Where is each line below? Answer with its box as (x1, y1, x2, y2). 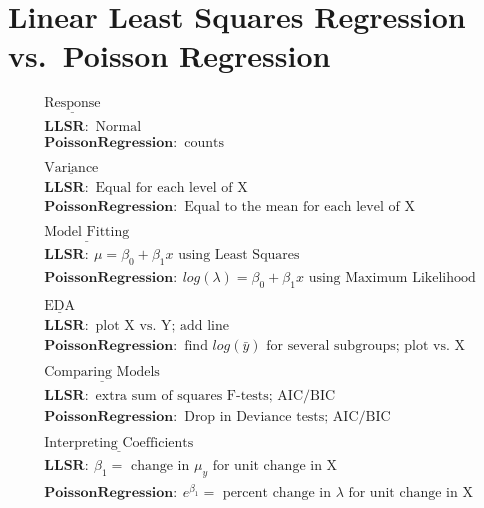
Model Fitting (44, 225, 130, 240)
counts (184, 135, 224, 150)
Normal (95, 119, 142, 134)
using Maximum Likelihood (308, 271, 476, 286)
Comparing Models (44, 365, 160, 380)
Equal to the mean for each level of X (184, 199, 415, 214)
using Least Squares (178, 248, 300, 263)
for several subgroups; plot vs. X (266, 339, 465, 354)
